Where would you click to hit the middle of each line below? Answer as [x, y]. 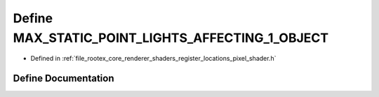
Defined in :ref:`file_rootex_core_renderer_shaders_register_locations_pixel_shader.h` [153, 59]
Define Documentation [64, 79]
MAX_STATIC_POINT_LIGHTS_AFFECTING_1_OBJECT [171, 38]
